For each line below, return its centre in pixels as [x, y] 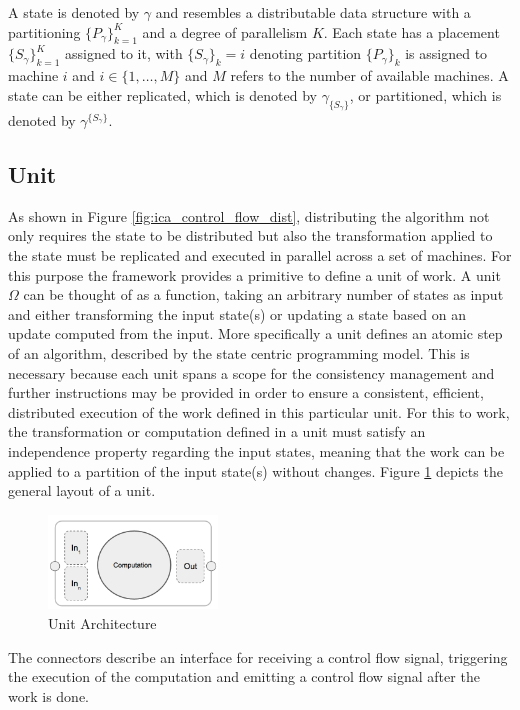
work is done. [49, 695]
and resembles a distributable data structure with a [313, 12]
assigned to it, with [124, 53]
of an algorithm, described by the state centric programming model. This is [239, 352]
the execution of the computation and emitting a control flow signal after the [244, 676]
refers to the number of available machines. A [369, 75]
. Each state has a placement [411, 31]
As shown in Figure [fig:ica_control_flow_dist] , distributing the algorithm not [249, 215]
